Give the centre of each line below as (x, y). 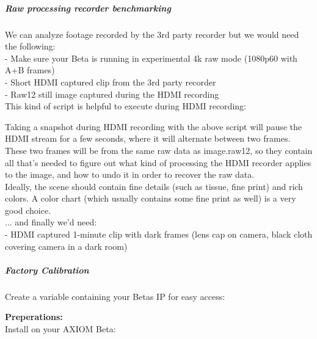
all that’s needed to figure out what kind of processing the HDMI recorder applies (158, 162)
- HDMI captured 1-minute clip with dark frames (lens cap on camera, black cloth (159, 234)
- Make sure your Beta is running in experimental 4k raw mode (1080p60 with (151, 58)
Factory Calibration (47, 270)
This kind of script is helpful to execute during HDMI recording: (126, 106)
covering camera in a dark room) (66, 246)
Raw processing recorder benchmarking (88, 8)
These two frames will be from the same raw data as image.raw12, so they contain (159, 150)
